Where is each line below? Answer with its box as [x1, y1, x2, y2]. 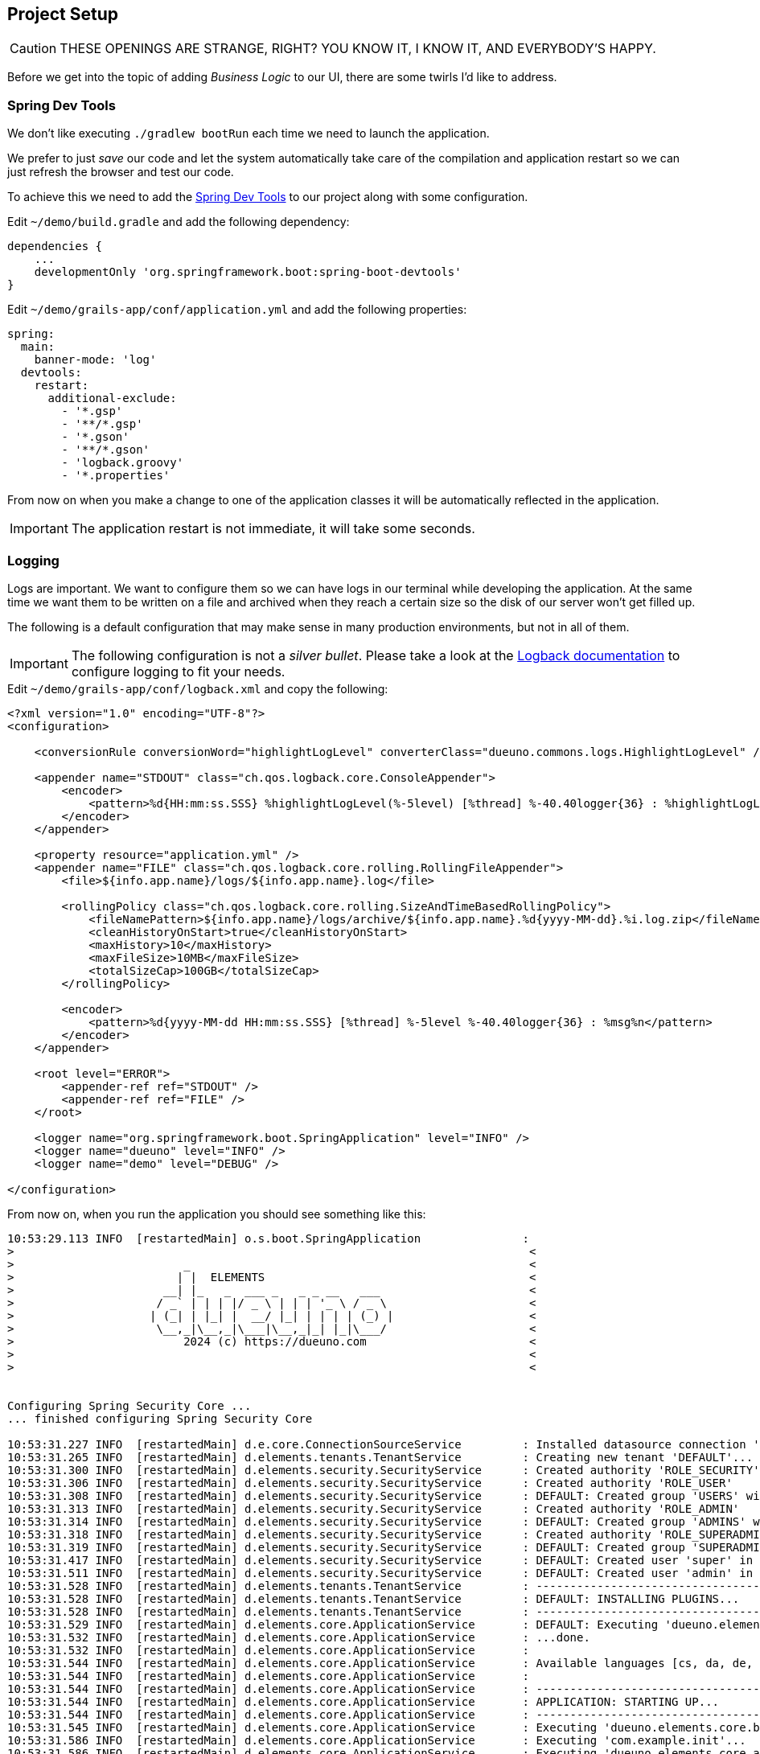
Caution [10, 40, 57, 57]
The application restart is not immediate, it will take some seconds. [71, 520, 475, 537]
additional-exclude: [47, 392, 177, 405]
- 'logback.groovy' [61, 456, 184, 470]
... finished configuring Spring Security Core [7, 1411, 313, 1425]
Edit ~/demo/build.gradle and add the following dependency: [7, 215, 350, 229]
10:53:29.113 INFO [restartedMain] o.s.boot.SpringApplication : [7, 1231, 530, 1245]
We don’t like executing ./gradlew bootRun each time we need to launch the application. [7, 126, 490, 141]
